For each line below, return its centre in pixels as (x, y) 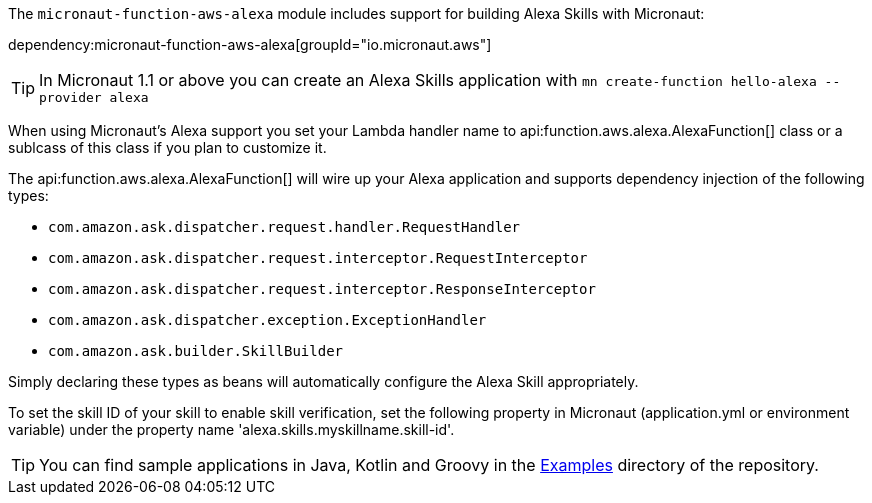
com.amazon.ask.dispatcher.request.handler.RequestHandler (284, 227)
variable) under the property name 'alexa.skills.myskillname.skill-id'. (231, 429)
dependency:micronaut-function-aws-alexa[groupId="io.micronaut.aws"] (250, 44)
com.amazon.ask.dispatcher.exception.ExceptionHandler (267, 320)
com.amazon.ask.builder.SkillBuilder (196, 351)
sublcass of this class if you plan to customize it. (167, 147)
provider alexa (94, 97)
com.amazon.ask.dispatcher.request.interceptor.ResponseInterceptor (322, 289)
